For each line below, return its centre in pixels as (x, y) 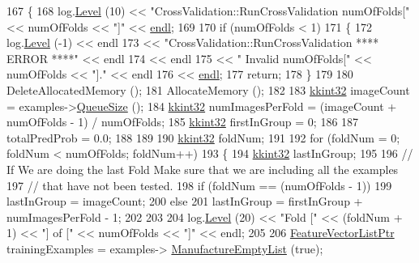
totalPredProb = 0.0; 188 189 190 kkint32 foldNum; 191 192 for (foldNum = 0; (203, 137)
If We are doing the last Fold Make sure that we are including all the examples (203, 169)
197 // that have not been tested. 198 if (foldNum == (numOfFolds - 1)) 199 (199, 185)
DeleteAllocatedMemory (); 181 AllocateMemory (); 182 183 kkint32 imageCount (208, 89)
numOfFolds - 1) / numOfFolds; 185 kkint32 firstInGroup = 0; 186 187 (183, 122)
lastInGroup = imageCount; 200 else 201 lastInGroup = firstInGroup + (185, 201)
